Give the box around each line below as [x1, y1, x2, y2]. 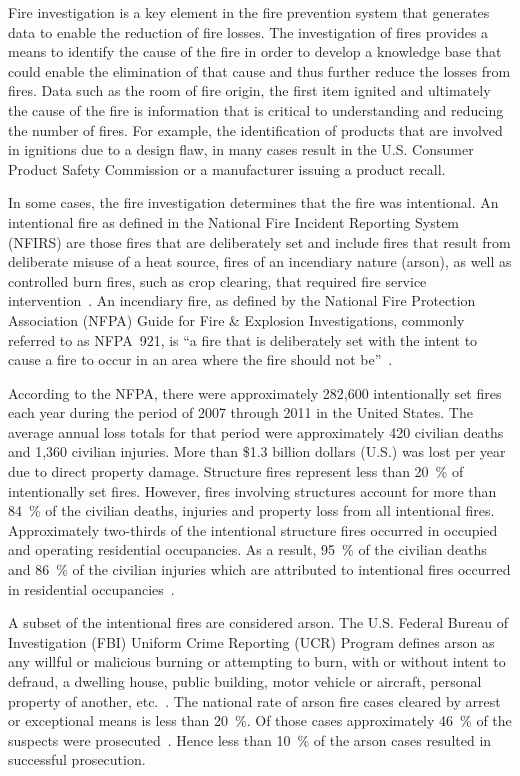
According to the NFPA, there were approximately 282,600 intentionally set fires [8, 382, 502, 403]
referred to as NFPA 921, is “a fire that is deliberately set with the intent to [8, 329, 478, 350]
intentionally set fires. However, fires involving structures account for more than [8, 480, 497, 501]
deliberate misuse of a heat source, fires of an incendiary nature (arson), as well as [8, 251, 512, 272]
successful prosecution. [8, 749, 146, 770]
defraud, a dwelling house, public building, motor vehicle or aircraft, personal [8, 671, 482, 691]
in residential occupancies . [8, 578, 175, 599]
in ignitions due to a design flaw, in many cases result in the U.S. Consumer [8, 139, 474, 160]
